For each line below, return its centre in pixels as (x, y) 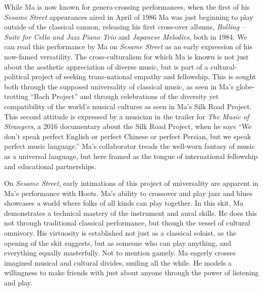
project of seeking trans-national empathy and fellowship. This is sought (144, 76)
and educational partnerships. (50, 166)
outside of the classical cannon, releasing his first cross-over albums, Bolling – (125, 27)
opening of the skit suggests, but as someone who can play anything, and (118, 243)
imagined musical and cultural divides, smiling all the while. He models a (118, 262)
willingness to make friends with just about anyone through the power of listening (131, 272)
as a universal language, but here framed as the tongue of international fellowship (131, 156)
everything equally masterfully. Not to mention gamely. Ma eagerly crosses (120, 253)
